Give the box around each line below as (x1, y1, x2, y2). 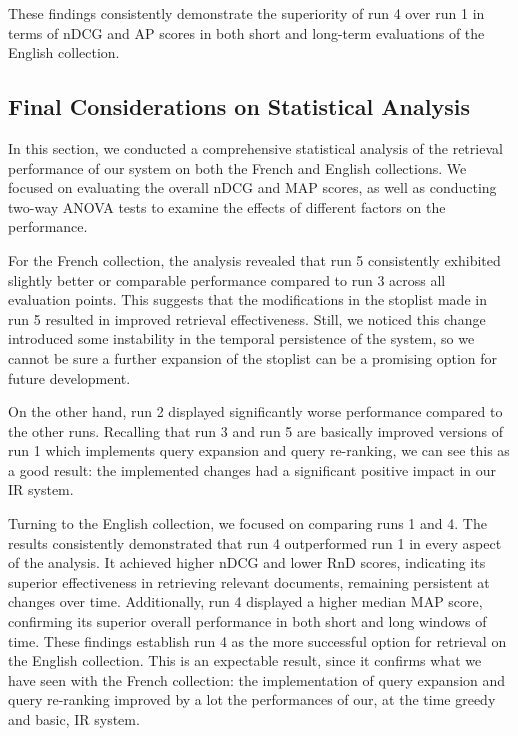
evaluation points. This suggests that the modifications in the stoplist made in (8, 289, 487, 310)
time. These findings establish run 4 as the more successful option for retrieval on (8, 630, 507, 651)
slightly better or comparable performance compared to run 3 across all (8, 269, 446, 290)
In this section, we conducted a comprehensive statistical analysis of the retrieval (8, 137, 503, 158)
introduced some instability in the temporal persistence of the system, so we (8, 328, 475, 349)
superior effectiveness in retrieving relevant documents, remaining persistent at (8, 571, 490, 592)
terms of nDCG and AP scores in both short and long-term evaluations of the (8, 22, 485, 43)
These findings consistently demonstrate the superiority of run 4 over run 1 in (8, 3, 485, 23)
